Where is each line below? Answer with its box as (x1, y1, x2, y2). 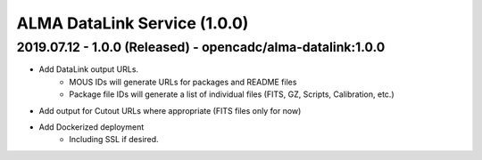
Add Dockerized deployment (38, 121, 145, 132)
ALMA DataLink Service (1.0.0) (16, 13, 249, 33)
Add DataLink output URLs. (38, 64, 138, 75)
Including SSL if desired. (69, 134, 160, 145)
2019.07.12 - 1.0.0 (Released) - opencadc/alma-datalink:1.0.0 (16, 39, 386, 55)
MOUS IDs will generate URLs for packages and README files (69, 76, 297, 87)
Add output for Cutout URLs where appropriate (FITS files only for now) (38, 105, 302, 116)
